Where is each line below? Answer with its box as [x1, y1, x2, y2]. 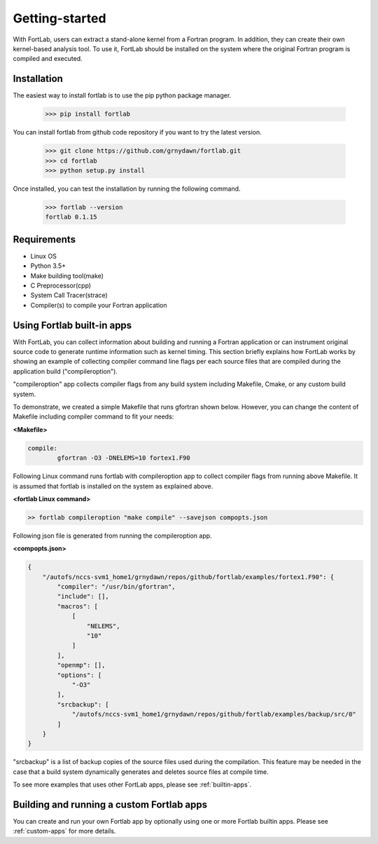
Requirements [13, 233, 76, 245]
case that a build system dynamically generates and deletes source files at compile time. [13, 768, 269, 776]
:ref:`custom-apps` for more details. [13, 827, 116, 836]
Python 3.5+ [30, 261, 66, 270]
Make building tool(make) [30, 271, 104, 280]
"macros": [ [57, 602, 98, 610]
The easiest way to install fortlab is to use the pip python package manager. [13, 91, 232, 100]
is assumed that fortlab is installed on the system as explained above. [13, 482, 213, 490]
